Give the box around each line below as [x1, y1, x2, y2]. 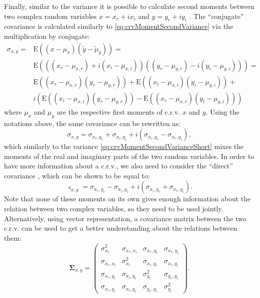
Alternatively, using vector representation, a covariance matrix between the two [4, 213, 247, 223]
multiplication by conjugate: [4, 30, 90, 41]
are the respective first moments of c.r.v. [56, 106, 180, 117]
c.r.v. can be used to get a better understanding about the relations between [4, 223, 238, 233]
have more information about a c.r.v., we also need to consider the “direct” [4, 160, 233, 171]
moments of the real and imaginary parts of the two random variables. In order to [4, 150, 255, 161]
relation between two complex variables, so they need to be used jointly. [4, 203, 224, 214]
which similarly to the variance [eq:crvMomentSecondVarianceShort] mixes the [4, 141, 244, 151]
